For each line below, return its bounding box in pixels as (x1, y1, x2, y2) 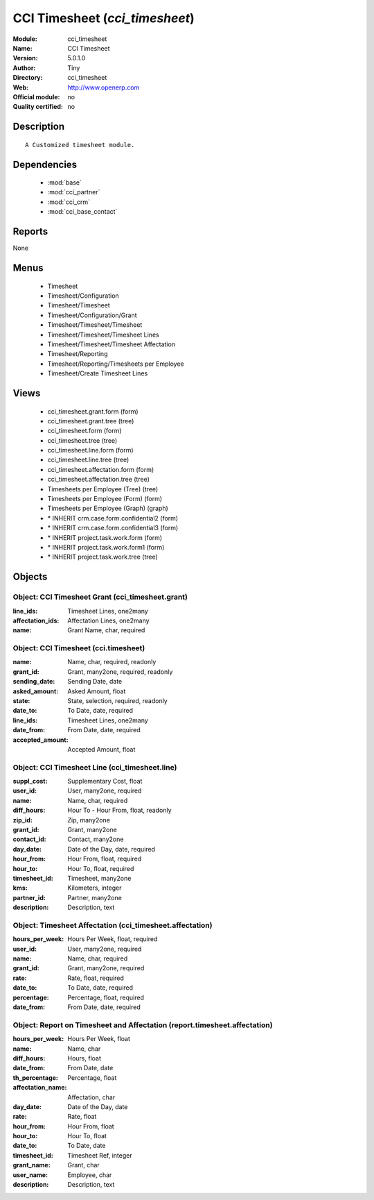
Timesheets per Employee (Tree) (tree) (47, 484, 159, 493)
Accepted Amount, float (67, 745, 136, 753)
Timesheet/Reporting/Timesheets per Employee (47, 360, 185, 368)
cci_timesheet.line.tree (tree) (47, 455, 130, 464)
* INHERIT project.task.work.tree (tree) (47, 552, 159, 561)
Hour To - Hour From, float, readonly (67, 806, 172, 815)
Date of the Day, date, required (67, 845, 156, 853)
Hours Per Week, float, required (67, 935, 158, 943)
